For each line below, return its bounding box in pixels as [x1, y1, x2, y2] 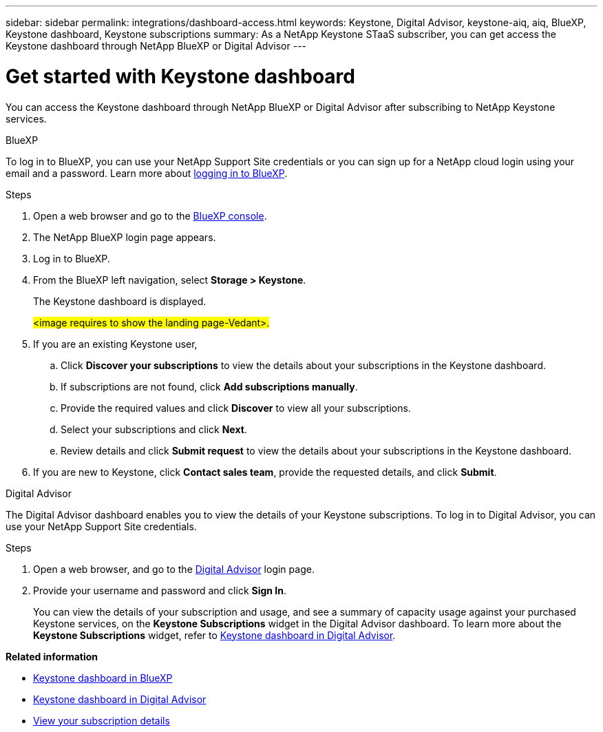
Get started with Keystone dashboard [6, 64, 355, 88]
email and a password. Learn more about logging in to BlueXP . [6, 167, 288, 179]
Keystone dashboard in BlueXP [33, 671, 173, 684]
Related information [6, 650, 98, 662]
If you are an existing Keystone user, [33, 337, 198, 350]
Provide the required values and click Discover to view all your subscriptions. [61, 401, 411, 414]
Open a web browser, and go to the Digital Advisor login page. [33, 563, 315, 575]
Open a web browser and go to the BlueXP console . [33, 209, 267, 222]
